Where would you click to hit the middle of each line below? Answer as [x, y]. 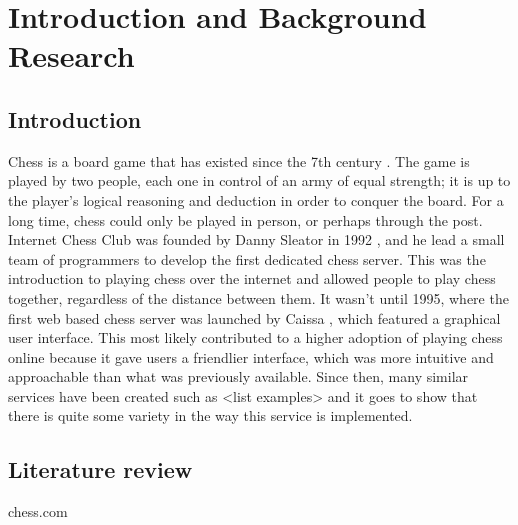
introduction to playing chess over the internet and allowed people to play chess [252, 278]
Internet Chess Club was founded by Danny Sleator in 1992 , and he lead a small [256, 239]
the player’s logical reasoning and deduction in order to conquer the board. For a [256, 199]
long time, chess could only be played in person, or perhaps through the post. [245, 219]
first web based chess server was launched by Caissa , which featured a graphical [254, 317]
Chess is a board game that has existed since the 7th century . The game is [239, 160]
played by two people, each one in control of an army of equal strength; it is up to [259, 180]
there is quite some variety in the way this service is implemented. [210, 415]
